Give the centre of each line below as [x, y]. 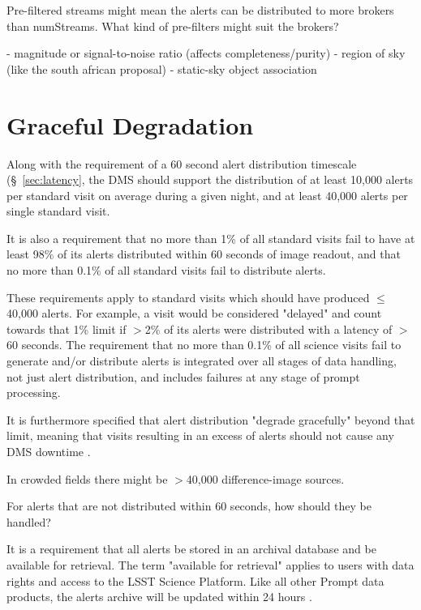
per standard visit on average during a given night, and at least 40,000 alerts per [207, 195]
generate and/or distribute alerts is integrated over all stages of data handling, [202, 361]
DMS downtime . [49, 451]
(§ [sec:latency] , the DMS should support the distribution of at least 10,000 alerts [210, 179]
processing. [34, 392]
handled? [29, 521]
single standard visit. [58, 211]
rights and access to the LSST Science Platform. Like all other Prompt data [195, 580]
